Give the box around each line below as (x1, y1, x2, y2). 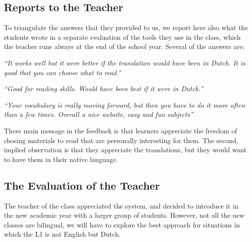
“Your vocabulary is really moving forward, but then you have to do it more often (4, 99, 245, 110)
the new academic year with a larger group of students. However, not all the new (4, 210, 245, 220)
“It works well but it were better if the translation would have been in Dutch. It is (4, 57, 245, 67)
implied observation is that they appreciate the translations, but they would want (4, 145, 247, 155)
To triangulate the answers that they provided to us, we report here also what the (4, 22, 248, 32)
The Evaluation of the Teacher (4, 177, 160, 193)
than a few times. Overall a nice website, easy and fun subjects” (4, 109, 193, 119)
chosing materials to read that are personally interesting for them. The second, (4, 135, 238, 145)
